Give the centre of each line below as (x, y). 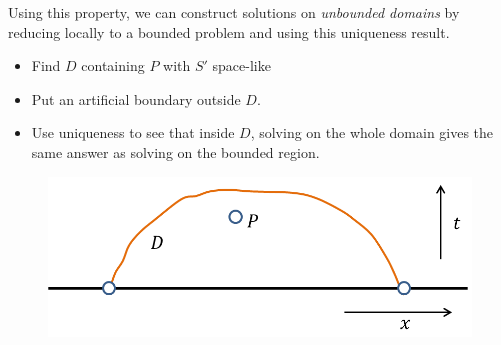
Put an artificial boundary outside (136, 98)
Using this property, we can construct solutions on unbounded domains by (234, 12)
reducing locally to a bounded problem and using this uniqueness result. (229, 31)
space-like (241, 65)
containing (113, 65)
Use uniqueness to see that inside (133, 132)
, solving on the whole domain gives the (372, 132)
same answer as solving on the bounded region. (175, 151)
